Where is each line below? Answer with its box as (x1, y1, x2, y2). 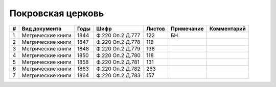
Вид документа (21, 25, 62, 32)
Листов (146, 25, 166, 32)
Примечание (170, 25, 204, 32)
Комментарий (209, 25, 246, 32)
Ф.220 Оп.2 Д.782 (96, 65, 141, 72)
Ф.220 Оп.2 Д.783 (96, 72, 141, 79)
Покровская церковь (9, 8, 104, 19)
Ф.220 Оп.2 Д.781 (96, 59, 140, 66)
